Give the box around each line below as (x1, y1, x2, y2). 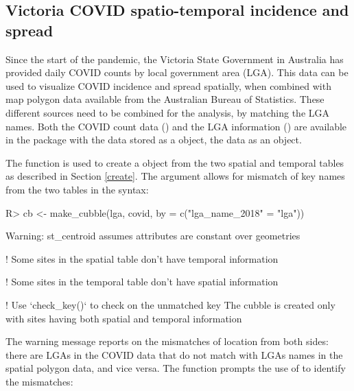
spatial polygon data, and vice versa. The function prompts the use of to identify (5, 361, 346, 375)
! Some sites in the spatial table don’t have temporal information (5, 251, 279, 265)
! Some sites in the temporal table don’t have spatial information (5, 274, 279, 289)
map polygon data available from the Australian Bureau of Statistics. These (5, 92, 324, 106)
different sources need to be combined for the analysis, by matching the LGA (5, 105, 330, 119)
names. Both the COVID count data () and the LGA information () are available (5, 119, 347, 133)
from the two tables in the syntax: (5, 182, 149, 196)
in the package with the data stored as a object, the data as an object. (5, 132, 302, 147)
